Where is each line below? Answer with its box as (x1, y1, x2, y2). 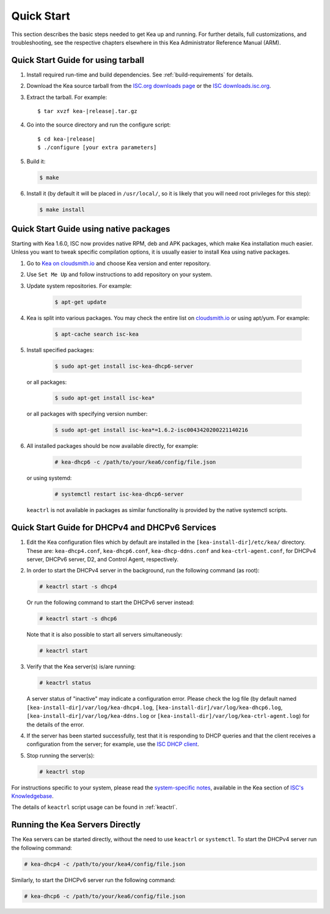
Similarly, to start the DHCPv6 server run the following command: (11, 876, 176, 883)
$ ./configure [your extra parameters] (37, 144, 157, 151)
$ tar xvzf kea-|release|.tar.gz (37, 108, 137, 115)
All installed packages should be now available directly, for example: (26, 442, 199, 450)
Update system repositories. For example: (26, 282, 132, 290)
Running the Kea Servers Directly (11, 819, 141, 830)
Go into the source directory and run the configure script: (26, 121, 171, 128)
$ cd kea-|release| (37, 135, 96, 142)
